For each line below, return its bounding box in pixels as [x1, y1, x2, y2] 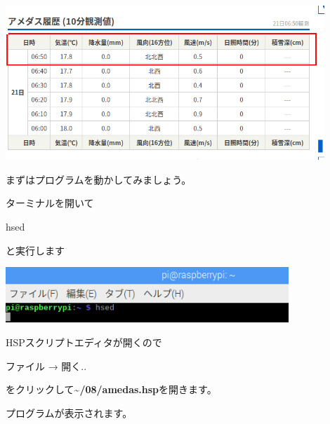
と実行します [6, 242, 65, 257]
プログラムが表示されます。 [6, 405, 133, 420]
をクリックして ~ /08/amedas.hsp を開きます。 [6, 382, 217, 397]
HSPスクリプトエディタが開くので [6, 334, 162, 349]
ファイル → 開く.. [6, 358, 87, 373]
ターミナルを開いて [6, 196, 94, 210]
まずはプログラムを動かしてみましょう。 [6, 172, 192, 186]
